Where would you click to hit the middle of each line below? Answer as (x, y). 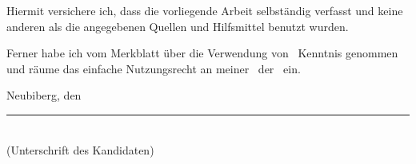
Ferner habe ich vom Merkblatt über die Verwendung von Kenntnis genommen (202, 53)
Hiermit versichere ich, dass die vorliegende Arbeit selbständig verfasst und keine (205, 10)
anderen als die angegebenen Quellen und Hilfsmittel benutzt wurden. (178, 26)
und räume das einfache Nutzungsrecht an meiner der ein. (154, 68)
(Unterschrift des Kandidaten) (80, 149)
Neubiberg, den (44, 95)
